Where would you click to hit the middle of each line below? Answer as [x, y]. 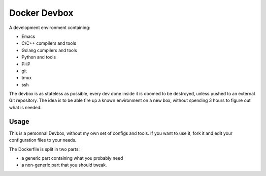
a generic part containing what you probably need [72, 158]
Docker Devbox [41, 13]
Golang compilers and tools [49, 50]
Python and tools [39, 57]
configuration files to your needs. [43, 140]
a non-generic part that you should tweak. [64, 165]
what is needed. [25, 107]
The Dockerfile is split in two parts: [44, 149]
